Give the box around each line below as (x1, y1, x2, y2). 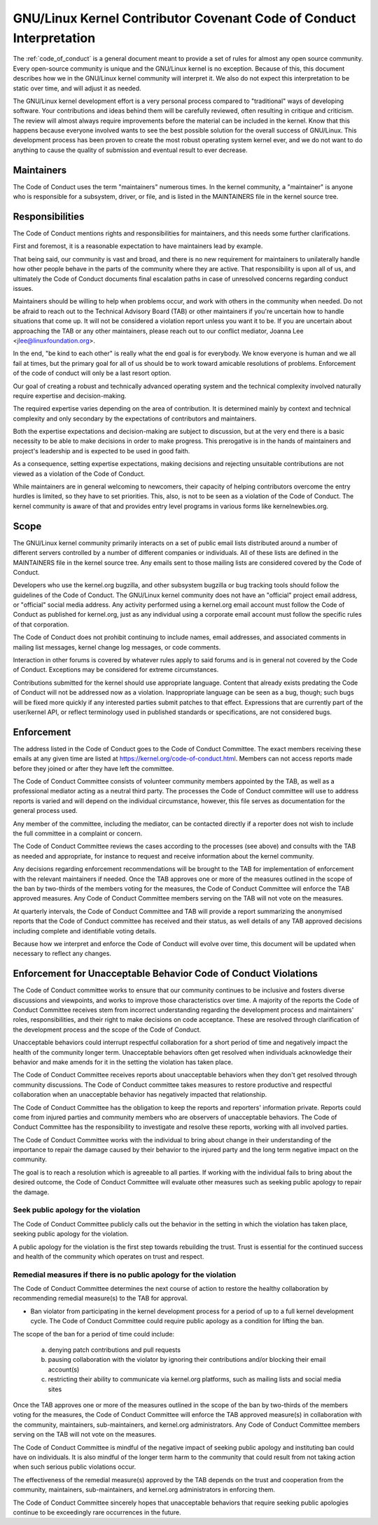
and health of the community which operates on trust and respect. (13, 1252, 204, 1261)
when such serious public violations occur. (13, 1463, 136, 1471)
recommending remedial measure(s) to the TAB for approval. (13, 1294, 188, 1303)
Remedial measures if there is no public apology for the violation (13, 1269, 237, 1279)
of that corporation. (13, 620, 69, 629)
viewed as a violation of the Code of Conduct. (13, 470, 146, 478)
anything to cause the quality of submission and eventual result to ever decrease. (13, 146, 248, 154)
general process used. (13, 807, 78, 815)
